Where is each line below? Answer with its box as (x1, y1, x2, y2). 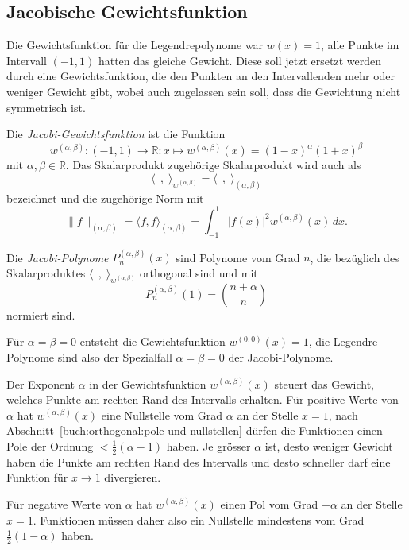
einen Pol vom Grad (220, 495, 318, 512)
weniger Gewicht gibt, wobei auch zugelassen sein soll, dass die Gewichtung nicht (6, 83, 401, 99)
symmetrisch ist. (6, 99, 86, 115)
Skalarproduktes (6, 264, 86, 281)
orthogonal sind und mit (140, 264, 258, 281)
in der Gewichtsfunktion (89, 375, 206, 392)
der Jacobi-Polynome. (228, 348, 334, 365)
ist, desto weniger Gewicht (264, 437, 393, 454)
